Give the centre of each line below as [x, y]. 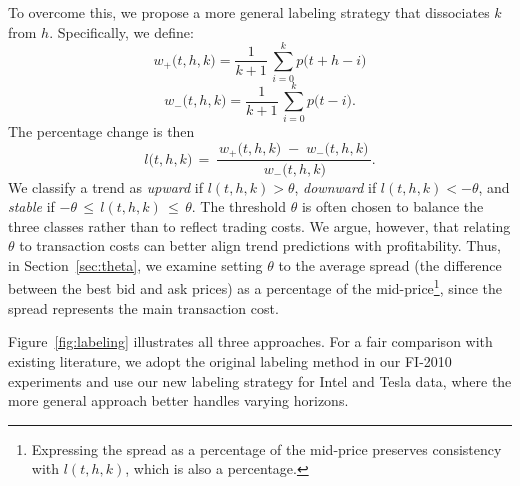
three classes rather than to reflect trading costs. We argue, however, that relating [259, 225]
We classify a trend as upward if [106, 186]
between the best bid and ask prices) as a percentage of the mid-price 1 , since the [255, 287]
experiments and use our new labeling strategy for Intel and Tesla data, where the [260, 380]
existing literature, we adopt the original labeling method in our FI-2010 [230, 360]
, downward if [335, 186]
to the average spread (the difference [390, 264]
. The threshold [238, 206]
